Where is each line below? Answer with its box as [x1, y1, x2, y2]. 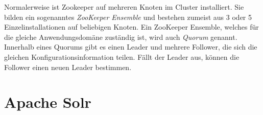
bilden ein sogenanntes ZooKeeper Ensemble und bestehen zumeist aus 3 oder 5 [4, 11, 252, 22]
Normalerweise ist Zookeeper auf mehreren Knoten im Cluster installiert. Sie [4, 2, 244, 12]
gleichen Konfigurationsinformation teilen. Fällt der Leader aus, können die [4, 51, 240, 62]
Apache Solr [4, 91, 91, 112]
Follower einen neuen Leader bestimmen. [4, 61, 132, 72]
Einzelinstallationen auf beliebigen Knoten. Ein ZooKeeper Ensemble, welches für [4, 21, 259, 32]
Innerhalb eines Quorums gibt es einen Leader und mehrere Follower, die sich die [4, 41, 257, 52]
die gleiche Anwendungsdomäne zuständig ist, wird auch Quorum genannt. [4, 31, 237, 42]
